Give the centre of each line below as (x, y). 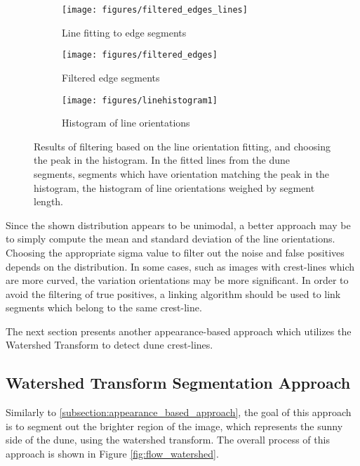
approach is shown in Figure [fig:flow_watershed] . (112, 454)
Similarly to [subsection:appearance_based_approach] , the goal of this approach (179, 412)
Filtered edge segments (111, 77)
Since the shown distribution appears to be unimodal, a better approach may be (178, 225)
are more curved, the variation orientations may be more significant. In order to (177, 280)
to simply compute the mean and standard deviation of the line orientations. (171, 239)
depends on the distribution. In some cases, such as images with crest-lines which (180, 266)
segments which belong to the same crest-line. (104, 308)
